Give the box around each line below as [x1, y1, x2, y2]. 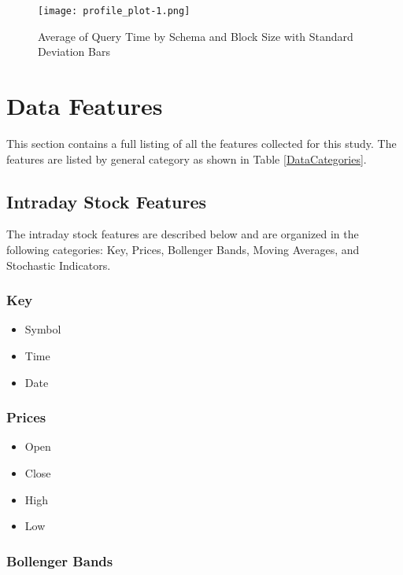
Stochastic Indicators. [6, 256, 111, 273]
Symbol [24, 321, 61, 337]
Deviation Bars [38, 43, 110, 60]
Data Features [6, 90, 163, 122]
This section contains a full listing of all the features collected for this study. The [6, 135, 397, 151]
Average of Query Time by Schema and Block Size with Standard [38, 28, 353, 44]
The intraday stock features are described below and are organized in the [6, 226, 359, 242]
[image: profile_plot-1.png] [38, 6, 190, 17]
